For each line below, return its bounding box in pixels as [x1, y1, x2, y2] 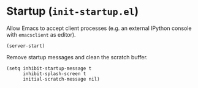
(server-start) [6, 43, 45, 49]
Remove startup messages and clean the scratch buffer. [6, 53, 148, 61]
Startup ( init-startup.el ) [6, 4, 139, 18]
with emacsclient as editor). [6, 31, 76, 38]
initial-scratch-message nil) [22, 76, 100, 82]
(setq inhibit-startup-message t [6, 65, 92, 71]
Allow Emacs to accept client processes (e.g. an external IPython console [6, 24, 192, 32]
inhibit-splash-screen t [22, 70, 86, 77]
